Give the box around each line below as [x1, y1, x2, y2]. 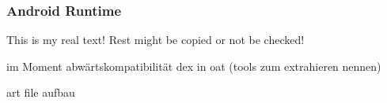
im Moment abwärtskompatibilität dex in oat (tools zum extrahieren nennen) [6, 57, 381, 74]
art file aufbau [6, 84, 75, 101]
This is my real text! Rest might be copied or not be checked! [6, 31, 305, 48]
